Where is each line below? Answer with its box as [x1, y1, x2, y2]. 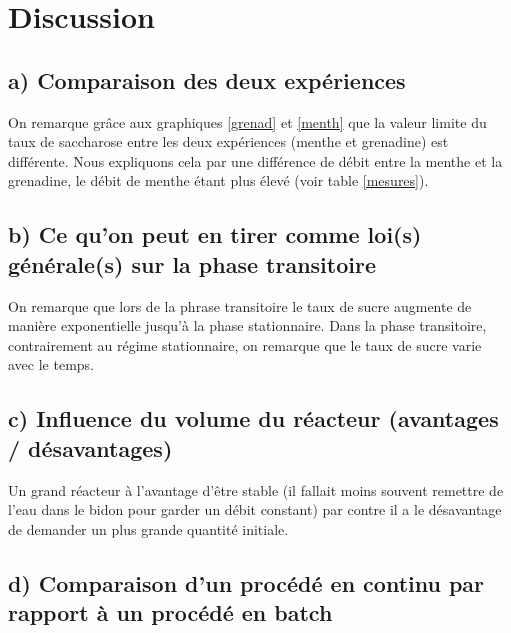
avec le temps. [8, 354, 94, 375]
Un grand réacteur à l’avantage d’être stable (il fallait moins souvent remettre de [8, 479, 504, 500]
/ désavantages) [8, 432, 173, 463]
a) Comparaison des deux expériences [8, 64, 406, 95]
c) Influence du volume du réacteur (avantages [8, 403, 499, 434]
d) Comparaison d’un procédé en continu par [8, 567, 485, 598]
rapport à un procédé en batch [8, 597, 333, 628]
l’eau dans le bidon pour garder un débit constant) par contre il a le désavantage [8, 499, 502, 520]
